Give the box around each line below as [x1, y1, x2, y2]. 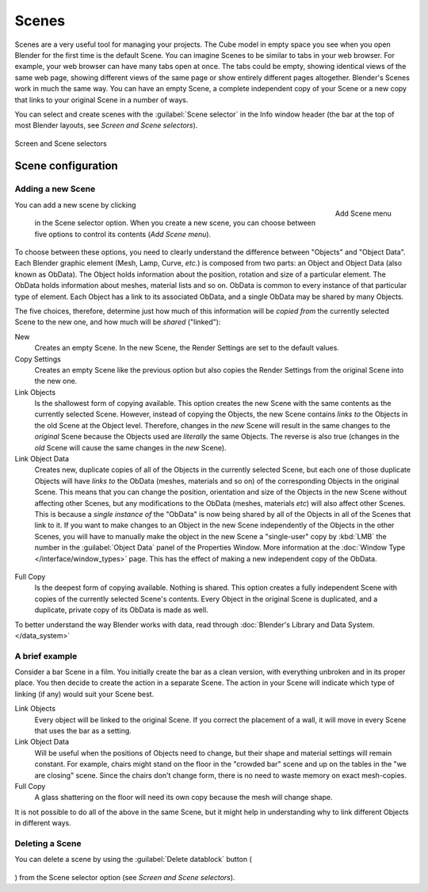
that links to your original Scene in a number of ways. [14, 95, 189, 105]
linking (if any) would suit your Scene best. [14, 689, 155, 699]
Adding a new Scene [14, 183, 96, 194]
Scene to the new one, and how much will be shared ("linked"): [14, 317, 221, 327]
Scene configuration [14, 159, 118, 173]
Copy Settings [14, 354, 61, 364]
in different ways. [14, 818, 71, 828]
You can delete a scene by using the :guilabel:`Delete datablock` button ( [14, 855, 253, 864]
